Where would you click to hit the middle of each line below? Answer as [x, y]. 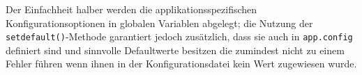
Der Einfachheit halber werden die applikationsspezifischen [131, 9]
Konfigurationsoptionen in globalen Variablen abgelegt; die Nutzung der [159, 23]
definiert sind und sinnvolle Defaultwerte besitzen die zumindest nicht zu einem [175, 50]
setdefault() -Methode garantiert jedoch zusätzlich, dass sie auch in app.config [179, 36]
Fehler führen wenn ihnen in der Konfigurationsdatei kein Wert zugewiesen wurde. [181, 64]
